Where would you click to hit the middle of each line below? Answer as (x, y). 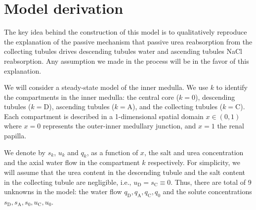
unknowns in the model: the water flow (63, 191)
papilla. (15, 136)
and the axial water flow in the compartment (72, 162)
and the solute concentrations (207, 191)
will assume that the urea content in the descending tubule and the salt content (125, 172)
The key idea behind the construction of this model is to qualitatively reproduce (126, 32)
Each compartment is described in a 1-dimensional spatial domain (104, 116)
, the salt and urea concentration (194, 152)
